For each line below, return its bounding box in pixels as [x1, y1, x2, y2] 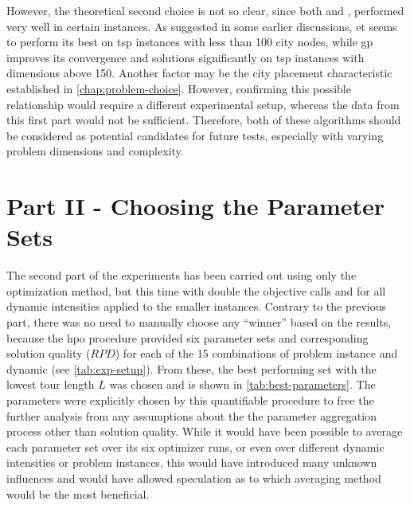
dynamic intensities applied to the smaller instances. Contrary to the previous [6, 298, 387, 315]
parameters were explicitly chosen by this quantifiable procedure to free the [6, 392, 374, 408]
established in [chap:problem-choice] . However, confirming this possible [6, 80, 351, 96]
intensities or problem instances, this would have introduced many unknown [6, 454, 377, 471]
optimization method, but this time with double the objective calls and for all [6, 282, 386, 299]
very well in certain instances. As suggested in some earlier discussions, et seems [6, 18, 397, 34]
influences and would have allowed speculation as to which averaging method [6, 469, 381, 486]
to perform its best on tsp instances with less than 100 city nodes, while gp [6, 33, 373, 50]
